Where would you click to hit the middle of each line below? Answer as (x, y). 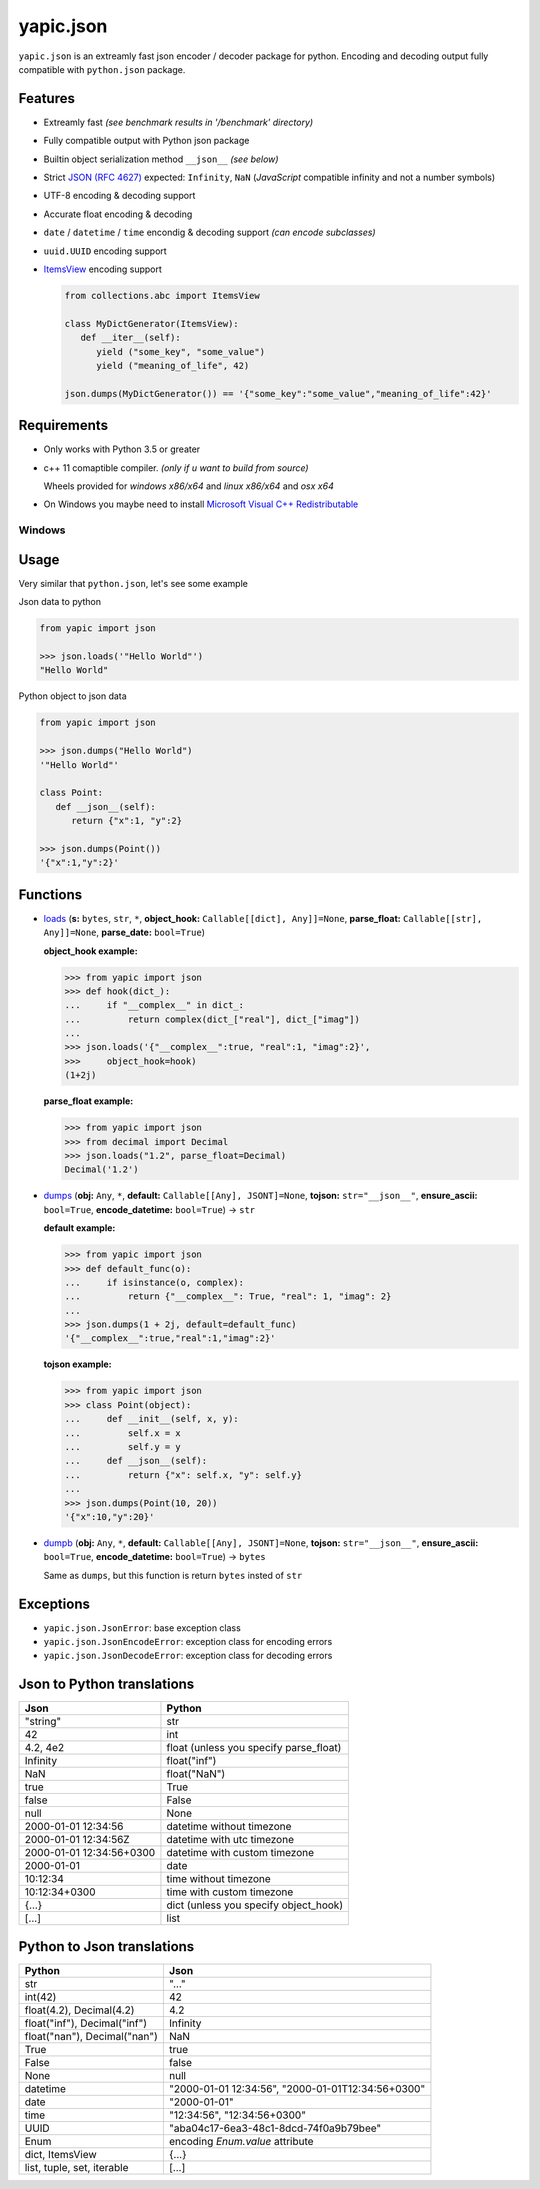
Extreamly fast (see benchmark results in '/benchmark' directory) (178, 122)
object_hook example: (91, 951)
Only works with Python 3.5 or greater (122, 449)
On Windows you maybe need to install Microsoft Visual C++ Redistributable (201, 504)
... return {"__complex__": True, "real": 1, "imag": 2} (228, 1296)
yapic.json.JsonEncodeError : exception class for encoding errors (188, 1642)
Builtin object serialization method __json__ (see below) (161, 159)
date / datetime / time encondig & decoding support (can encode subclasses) (209, 232)
